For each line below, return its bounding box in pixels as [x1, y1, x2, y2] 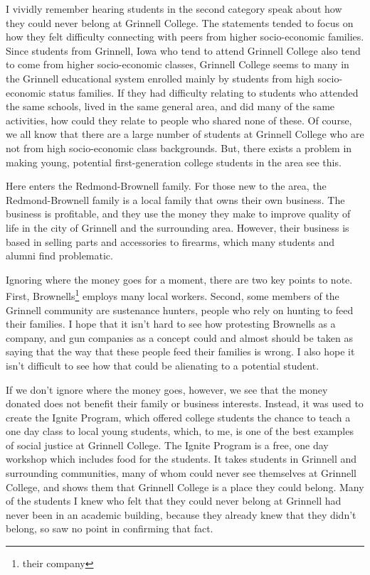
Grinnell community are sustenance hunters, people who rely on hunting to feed [6, 302, 354, 317]
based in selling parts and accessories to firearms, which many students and [6, 234, 335, 249]
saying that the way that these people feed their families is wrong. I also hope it [6, 344, 355, 359]
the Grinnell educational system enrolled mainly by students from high [6, 70, 314, 85]
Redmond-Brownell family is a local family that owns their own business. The [6, 192, 345, 207]
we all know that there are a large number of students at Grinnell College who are [6, 127, 364, 141]
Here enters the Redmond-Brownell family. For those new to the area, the [6, 178, 327, 193]
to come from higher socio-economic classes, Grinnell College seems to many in [6, 57, 349, 72]
